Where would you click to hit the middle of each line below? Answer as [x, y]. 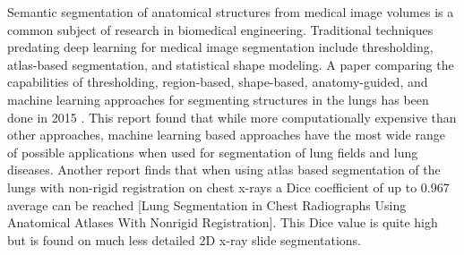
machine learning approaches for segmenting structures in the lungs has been [218, 99]
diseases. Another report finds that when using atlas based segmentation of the [224, 170]
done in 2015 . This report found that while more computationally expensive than [232, 117]
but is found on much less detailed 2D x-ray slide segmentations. [185, 239]
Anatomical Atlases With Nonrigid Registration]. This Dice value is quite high [223, 222]
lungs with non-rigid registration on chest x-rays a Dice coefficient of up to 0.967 [228, 187]
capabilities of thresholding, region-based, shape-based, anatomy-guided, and [218, 82]
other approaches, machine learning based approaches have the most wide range [226, 135]
